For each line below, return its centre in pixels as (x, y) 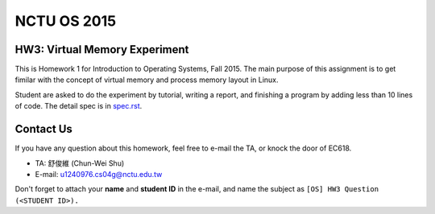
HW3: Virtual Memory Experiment (102, 49)
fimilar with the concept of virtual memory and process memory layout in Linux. (147, 80)
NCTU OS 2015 (66, 21)
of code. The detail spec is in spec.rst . (79, 106)
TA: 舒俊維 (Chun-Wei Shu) (80, 163)
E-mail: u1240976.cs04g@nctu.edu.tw (99, 174)
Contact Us (43, 129)
